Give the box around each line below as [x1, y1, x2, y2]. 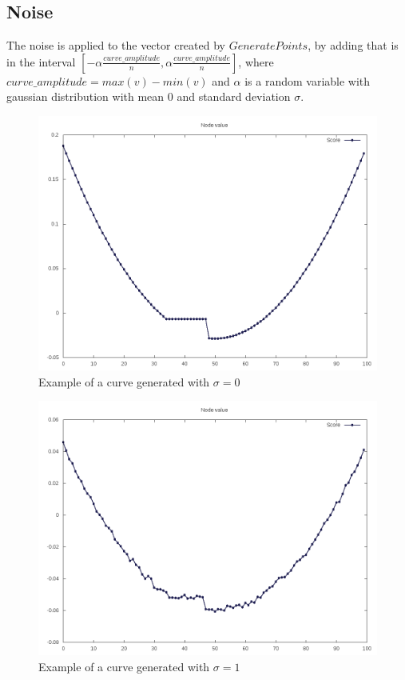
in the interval [6, 53, 76, 70]
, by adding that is [308, 37, 399, 54]
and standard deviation [177, 88, 291, 105]
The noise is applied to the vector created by [6, 37, 225, 54]
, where [238, 53, 274, 70]
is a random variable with [244, 72, 371, 89]
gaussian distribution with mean [6, 88, 165, 105]
